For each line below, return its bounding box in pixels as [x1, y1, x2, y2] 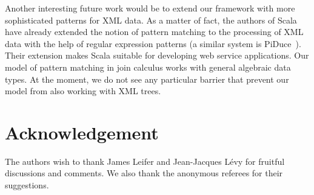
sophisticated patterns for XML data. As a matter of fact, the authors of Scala [5, 13, 297, 26]
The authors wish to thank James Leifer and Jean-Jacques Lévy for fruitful [5, 155, 285, 167]
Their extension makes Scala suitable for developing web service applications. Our [5, 49, 309, 62]
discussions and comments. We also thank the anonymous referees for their [5, 167, 283, 179]
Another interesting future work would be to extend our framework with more [5, 2, 295, 14]
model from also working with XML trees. [5, 85, 161, 97]
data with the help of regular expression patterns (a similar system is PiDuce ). [5, 37, 301, 50]
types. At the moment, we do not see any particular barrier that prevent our [5, 72, 289, 85]
